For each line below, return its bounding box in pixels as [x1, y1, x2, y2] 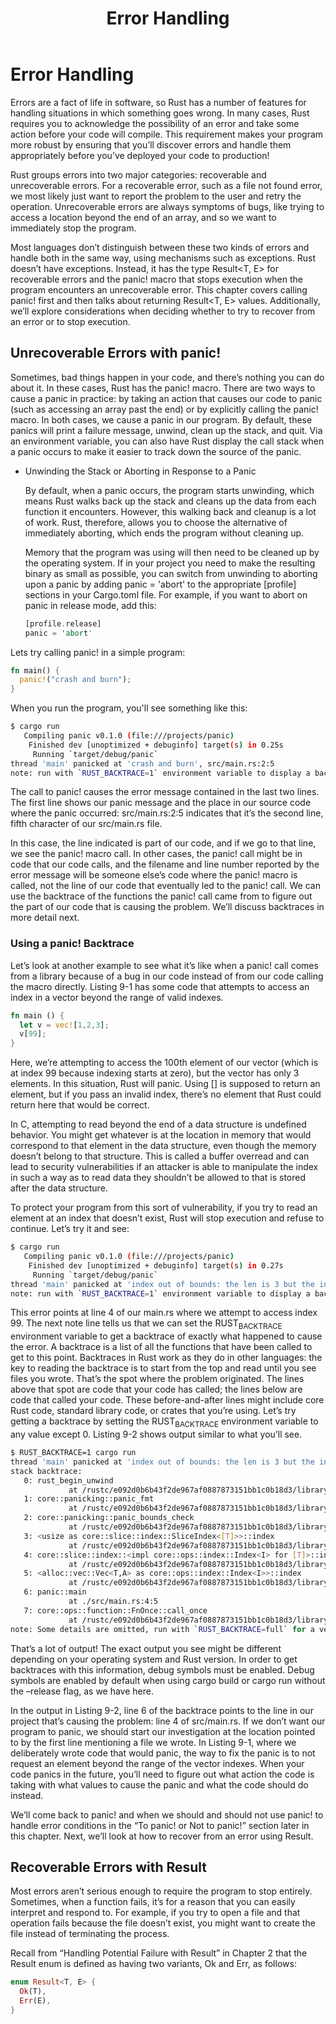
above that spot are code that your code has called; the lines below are [10, 1383, 303, 1396]
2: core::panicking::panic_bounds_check [23, 1513, 195, 1523]
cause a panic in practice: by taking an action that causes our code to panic [10, 392, 323, 404]
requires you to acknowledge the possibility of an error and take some [10, 117, 300, 129]
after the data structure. [10, 1182, 108, 1194]
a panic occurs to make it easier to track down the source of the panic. [10, 445, 302, 457]
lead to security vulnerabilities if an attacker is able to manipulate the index [10, 1161, 319, 1173]
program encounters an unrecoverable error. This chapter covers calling [10, 283, 308, 296]
